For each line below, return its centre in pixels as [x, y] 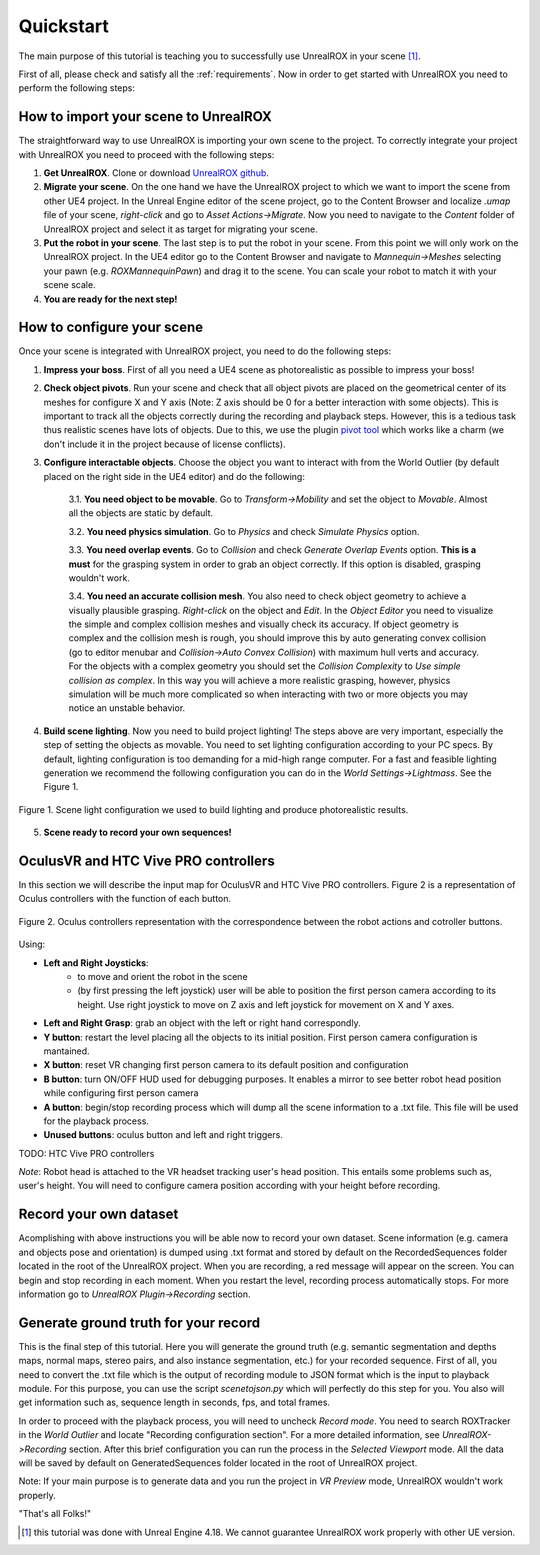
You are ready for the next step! [110, 299]
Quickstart [64, 26]
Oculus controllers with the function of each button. [125, 899]
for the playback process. [96, 1121]
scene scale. [69, 285]
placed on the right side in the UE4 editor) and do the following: [174, 476]
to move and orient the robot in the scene [163, 977]
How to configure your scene [111, 327]
